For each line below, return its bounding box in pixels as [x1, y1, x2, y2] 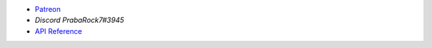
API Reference [34, 26, 82, 35]
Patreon [34, 5, 62, 13]
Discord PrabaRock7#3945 [34, 16, 125, 25]
